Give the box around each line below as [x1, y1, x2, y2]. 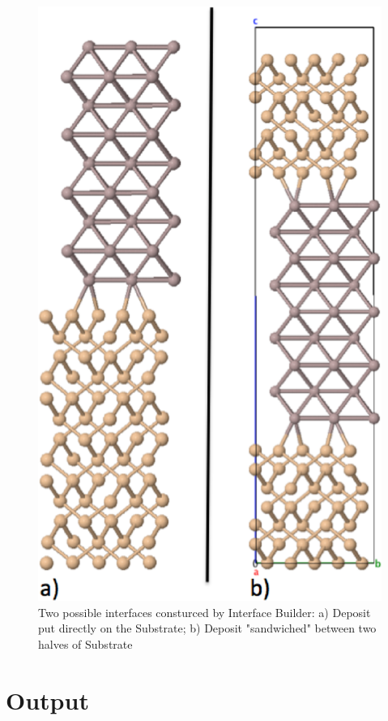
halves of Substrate [38, 635, 133, 652]
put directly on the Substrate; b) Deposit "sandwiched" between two [38, 620, 377, 637]
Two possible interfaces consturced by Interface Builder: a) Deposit [38, 603, 371, 620]
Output [6, 683, 89, 716]
